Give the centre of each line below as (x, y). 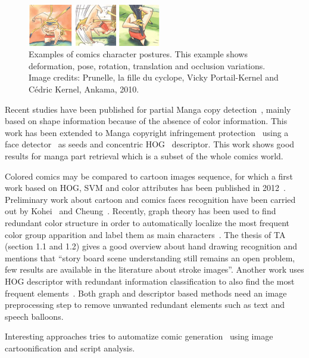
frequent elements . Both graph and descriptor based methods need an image (146, 293)
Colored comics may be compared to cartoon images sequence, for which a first (149, 176)
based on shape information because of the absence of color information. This (146, 121)
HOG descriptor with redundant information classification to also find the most (150, 281)
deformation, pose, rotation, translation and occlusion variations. (147, 65)
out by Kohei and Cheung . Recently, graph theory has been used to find (141, 211)
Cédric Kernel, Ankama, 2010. (84, 89)
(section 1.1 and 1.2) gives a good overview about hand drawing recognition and (151, 246)
